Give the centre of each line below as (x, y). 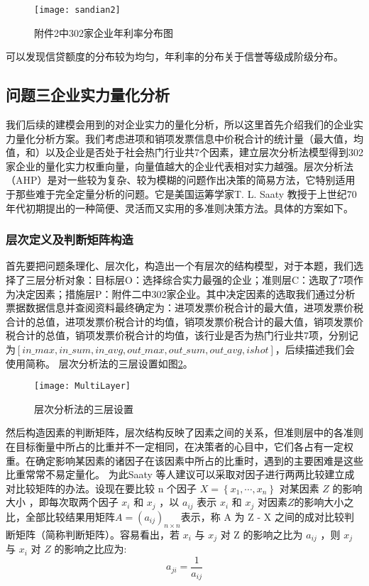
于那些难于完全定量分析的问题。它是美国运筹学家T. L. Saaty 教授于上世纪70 (181, 194)
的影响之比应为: (90, 549)
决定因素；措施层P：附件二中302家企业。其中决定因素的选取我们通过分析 (185, 293)
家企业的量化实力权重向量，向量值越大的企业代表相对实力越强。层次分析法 (180, 166)
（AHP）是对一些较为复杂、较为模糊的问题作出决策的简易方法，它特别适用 (181, 180)
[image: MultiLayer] (83, 386)
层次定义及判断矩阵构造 (70, 239)
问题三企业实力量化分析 (88, 95)
